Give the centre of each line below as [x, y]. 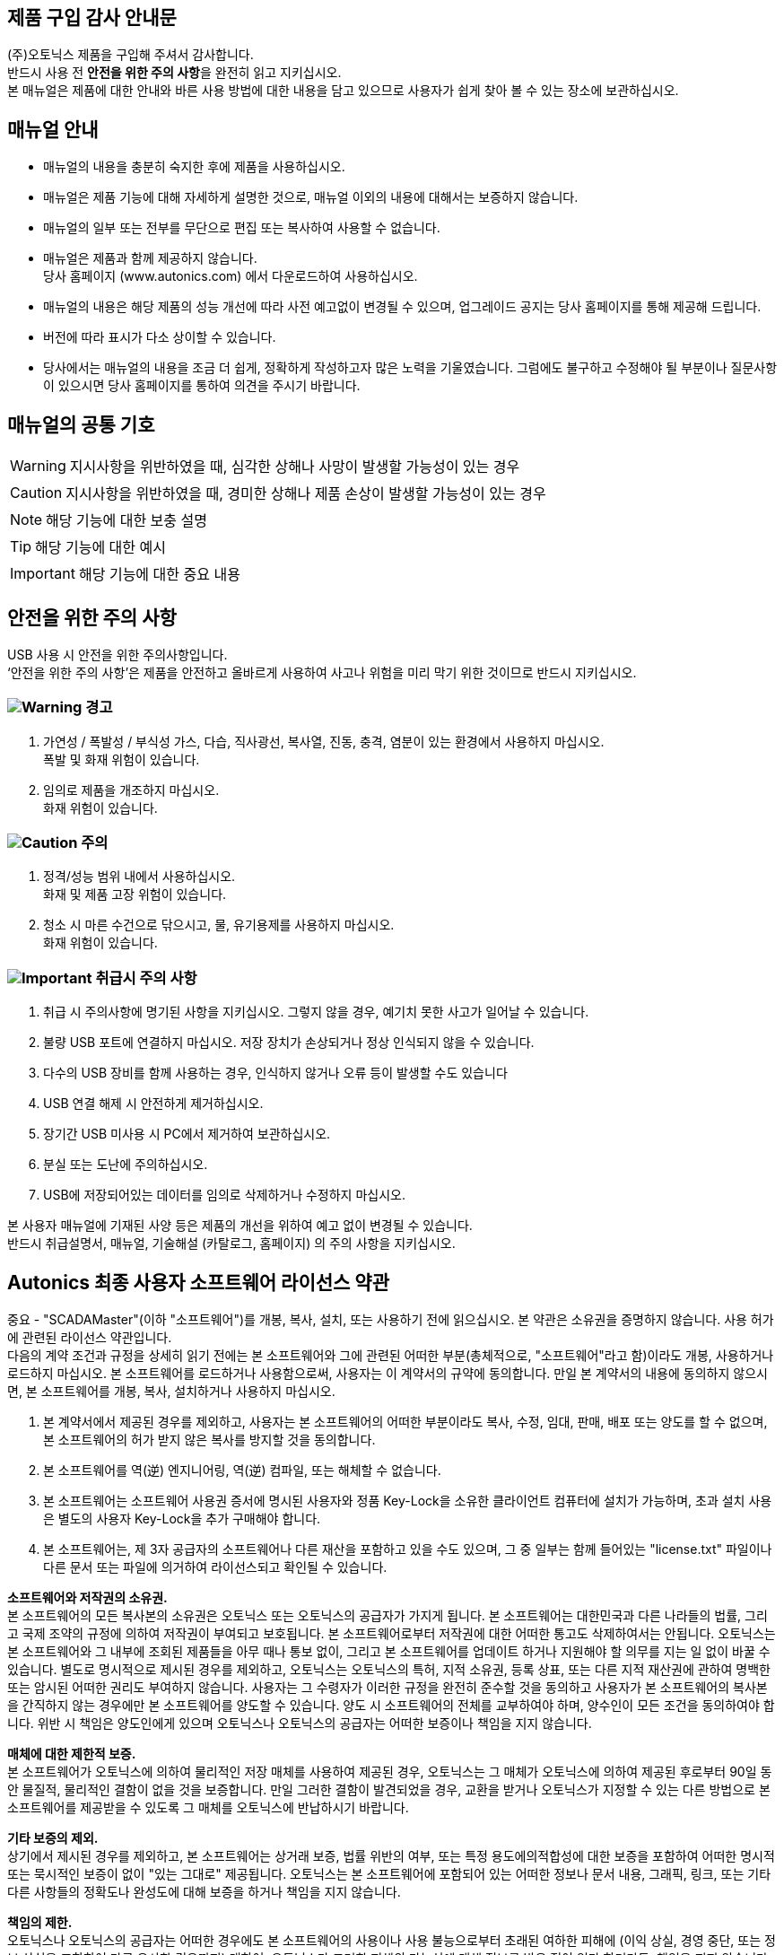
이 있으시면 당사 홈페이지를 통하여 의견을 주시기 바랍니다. [202, 386]
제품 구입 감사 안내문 [92, 17]
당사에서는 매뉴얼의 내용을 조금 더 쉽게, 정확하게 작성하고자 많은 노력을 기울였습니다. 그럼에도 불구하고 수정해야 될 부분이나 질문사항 [410, 368]
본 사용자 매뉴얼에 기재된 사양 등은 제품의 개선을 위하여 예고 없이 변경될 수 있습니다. [240, 1226]
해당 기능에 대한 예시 [100, 548]
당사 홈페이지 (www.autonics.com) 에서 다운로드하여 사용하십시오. [231, 276]
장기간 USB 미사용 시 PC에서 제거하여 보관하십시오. [187, 1134]
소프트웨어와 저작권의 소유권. [87, 1598]
